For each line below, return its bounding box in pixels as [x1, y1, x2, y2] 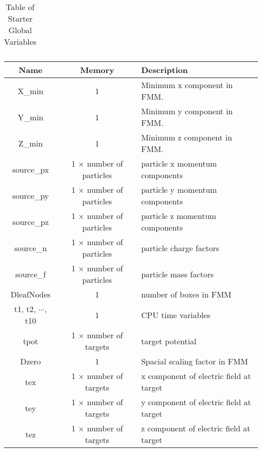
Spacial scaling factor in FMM [141, 355, 248, 367]
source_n [14, 242, 47, 254]
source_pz [12, 215, 49, 228]
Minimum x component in [141, 79, 233, 91]
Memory [80, 64, 114, 76]
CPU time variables [141, 309, 211, 321]
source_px [12, 163, 49, 175]
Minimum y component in [141, 105, 233, 117]
